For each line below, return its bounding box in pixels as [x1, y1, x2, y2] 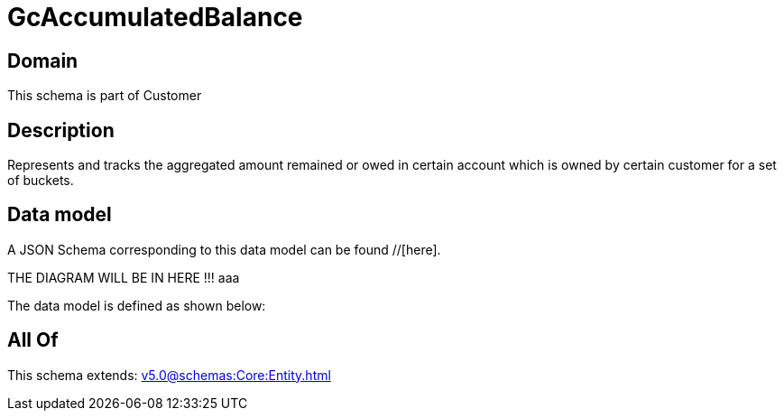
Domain [7, 49, 78, 72]
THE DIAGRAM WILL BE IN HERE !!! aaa [7, 269, 240, 285]
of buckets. [7, 172, 74, 189]
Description [7, 118, 115, 142]
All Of [7, 329, 59, 352]
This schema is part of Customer [7, 88, 202, 104]
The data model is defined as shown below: [7, 297, 266, 313]
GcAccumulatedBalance [7, 2, 303, 33]
